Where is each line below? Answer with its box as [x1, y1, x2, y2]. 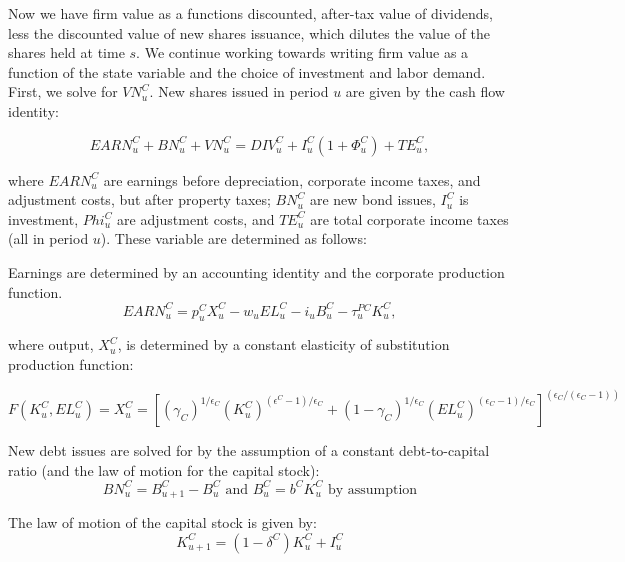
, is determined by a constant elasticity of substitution [117, 334, 450, 355]
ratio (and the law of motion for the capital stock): [8, 459, 320, 480]
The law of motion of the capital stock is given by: [8, 512, 317, 533]
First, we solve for [8, 81, 118, 102]
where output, [8, 334, 94, 355]
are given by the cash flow [345, 81, 505, 102]
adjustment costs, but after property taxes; [8, 189, 271, 210]
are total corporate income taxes [310, 208, 509, 229]
